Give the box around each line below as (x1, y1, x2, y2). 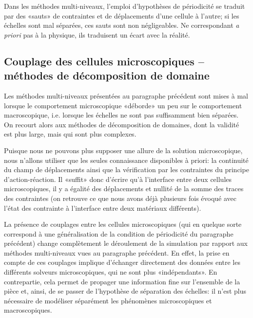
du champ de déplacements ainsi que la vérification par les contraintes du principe (4, 164, 249, 175)
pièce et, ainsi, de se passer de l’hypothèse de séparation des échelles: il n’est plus (4, 286, 246, 296)
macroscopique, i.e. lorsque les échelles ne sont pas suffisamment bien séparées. (4, 110, 239, 120)
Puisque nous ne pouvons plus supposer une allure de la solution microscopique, (4, 145, 243, 155)
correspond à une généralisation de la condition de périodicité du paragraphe (4, 228, 234, 238)
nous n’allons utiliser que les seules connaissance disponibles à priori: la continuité (4, 155, 249, 165)
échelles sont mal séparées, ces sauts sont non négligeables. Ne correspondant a (4, 20, 239, 30)
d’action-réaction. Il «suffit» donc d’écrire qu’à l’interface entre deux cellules (4, 174, 232, 184)
